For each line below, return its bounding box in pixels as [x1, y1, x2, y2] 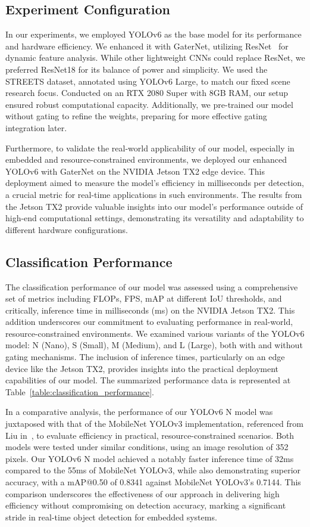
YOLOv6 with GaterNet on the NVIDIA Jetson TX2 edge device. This [5, 165, 265, 177]
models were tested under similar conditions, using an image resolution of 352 [5, 441, 289, 453]
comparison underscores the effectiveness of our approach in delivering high [5, 487, 280, 500]
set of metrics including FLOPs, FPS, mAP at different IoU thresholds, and [5, 292, 282, 305]
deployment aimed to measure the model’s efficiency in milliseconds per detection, [5, 176, 304, 189]
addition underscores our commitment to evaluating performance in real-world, [5, 315, 293, 328]
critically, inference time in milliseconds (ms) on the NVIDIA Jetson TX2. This [5, 303, 295, 316]
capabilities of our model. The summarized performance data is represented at [5, 374, 291, 386]
